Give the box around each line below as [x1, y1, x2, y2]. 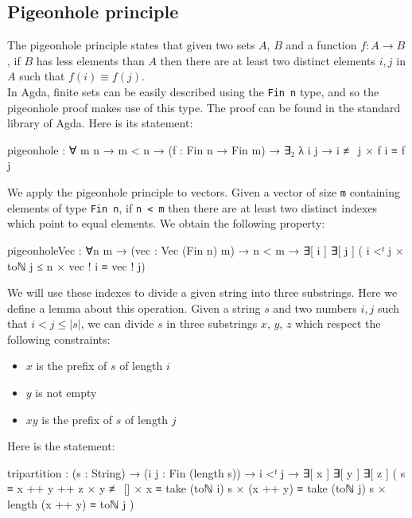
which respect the [295, 315, 381, 332]
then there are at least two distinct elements [160, 52, 376, 68]
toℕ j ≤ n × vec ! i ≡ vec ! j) [7, 257, 146, 274]
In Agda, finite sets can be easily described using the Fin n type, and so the [7, 83, 379, 99]
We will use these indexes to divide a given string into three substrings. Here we [7, 284, 398, 301]
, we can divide [80, 315, 154, 332]
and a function [286, 37, 357, 53]
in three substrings [166, 315, 258, 332]
